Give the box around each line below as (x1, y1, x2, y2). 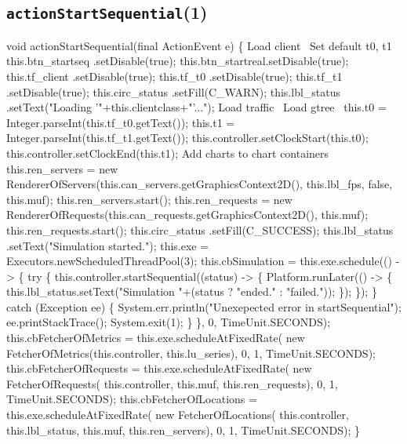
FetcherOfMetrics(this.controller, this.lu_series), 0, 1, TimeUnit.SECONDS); (6, 344, 376, 361)
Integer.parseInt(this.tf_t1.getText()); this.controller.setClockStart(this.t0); (6, 129, 369, 146)
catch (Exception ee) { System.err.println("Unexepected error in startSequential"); (6, 298, 402, 315)
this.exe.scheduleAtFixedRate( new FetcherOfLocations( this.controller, (6, 406, 349, 423)
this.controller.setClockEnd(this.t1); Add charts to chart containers (6, 144, 329, 161)
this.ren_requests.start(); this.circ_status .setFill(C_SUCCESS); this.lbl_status (6, 221, 394, 238)
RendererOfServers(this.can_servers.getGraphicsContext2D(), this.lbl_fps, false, (6, 176, 393, 192)
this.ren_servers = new (6, 160, 118, 177)
